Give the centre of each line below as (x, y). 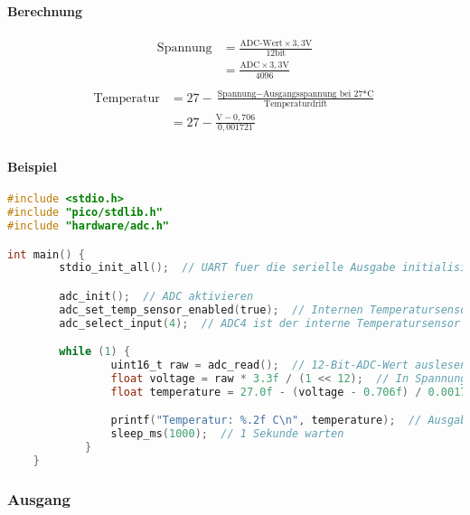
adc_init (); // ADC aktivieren (156, 296)
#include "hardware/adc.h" (88, 226)
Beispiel (32, 167)
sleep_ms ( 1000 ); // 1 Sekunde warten (227, 434)
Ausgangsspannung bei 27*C (318, 94)
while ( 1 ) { (95, 352)
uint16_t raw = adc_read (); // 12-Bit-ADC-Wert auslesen (289, 365)
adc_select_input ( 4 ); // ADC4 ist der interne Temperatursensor (260, 323)
